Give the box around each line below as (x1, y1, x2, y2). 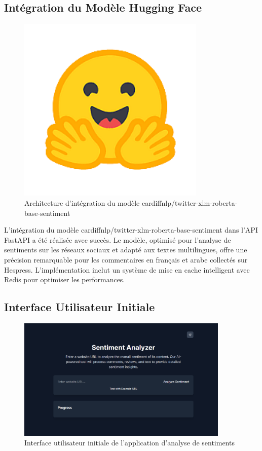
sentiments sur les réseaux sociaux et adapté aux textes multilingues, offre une (4, 244, 247, 255)
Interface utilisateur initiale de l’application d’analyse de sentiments (24, 437, 235, 448)
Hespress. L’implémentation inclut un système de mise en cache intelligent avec (4, 264, 250, 275)
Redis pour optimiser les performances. (4, 274, 125, 285)
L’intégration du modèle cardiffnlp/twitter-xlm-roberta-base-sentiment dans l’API (4, 224, 258, 235)
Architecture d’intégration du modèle (24, 197, 140, 208)
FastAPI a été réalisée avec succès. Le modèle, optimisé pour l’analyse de (4, 234, 231, 245)
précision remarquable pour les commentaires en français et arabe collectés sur (4, 254, 248, 265)
